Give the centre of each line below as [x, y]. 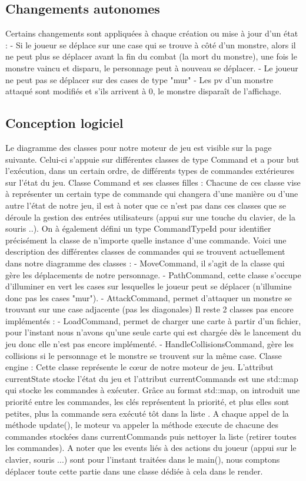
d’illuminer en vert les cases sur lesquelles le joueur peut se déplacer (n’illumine [149, 286]
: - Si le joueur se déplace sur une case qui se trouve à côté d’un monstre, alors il [151, 45]
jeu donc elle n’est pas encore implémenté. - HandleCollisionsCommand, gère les [150, 344]
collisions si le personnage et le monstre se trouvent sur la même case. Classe [144, 355]
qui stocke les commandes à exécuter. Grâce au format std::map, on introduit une [153, 390]
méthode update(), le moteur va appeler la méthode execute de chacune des [142, 425]
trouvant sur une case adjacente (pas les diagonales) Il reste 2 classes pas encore [149, 309]
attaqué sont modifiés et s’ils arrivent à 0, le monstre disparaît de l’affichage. [144, 91]
